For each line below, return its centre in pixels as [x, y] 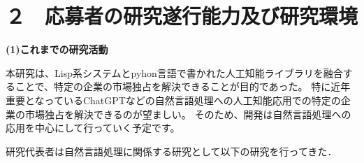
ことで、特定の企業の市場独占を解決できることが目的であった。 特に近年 [183, 86]
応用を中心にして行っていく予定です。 [93, 128]
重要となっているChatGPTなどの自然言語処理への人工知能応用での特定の [173, 100]
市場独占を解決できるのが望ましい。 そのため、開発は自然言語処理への [188, 114]
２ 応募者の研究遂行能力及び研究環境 [182, 16]
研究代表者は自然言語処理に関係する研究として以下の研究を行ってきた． [172, 151]
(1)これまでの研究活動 [57, 49]
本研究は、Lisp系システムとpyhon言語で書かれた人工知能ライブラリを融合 [174, 72]
